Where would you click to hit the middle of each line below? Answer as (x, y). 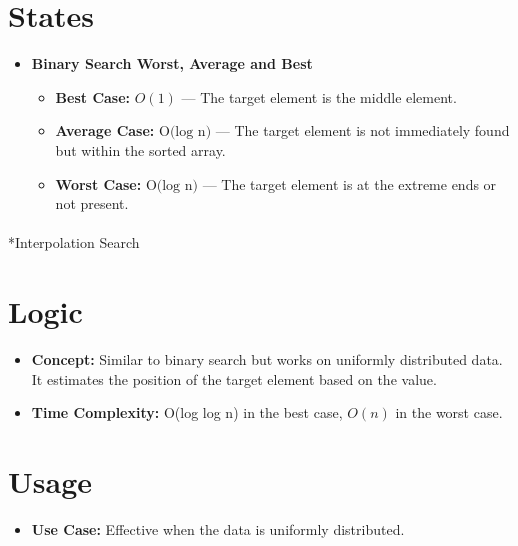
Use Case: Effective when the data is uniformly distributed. (218, 528)
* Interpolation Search (74, 242)
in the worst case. (449, 412)
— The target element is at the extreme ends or (349, 183)
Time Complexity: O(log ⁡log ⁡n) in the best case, (187, 412)
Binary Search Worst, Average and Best (172, 63)
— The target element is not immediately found (362, 130)
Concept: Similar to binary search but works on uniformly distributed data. (267, 359)
